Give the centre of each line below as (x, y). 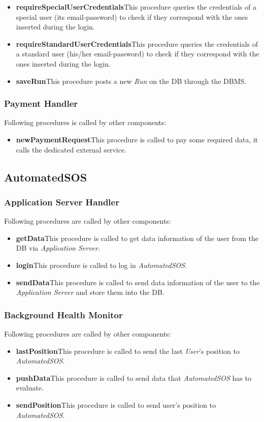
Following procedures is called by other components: (85, 122)
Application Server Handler (62, 202)
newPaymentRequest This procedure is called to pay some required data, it (137, 139)
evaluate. (30, 388)
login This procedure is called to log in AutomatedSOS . (102, 265)
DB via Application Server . (58, 248)
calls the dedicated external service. (71, 149)
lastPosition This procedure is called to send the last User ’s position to (128, 351)
